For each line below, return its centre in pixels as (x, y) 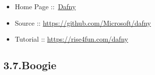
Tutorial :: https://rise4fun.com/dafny (71, 39)
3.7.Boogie (30, 65)
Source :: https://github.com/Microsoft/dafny (83, 22)
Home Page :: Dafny (45, 6)
